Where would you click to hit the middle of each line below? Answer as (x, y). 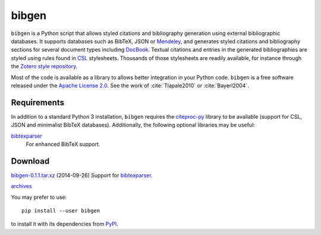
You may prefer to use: (39, 197)
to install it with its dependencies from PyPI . (64, 224)
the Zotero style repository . (44, 66)
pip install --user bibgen (61, 211)
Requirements (38, 102)
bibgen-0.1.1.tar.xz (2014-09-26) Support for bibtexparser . (82, 175)
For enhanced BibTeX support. (63, 144)
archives (21, 186)
